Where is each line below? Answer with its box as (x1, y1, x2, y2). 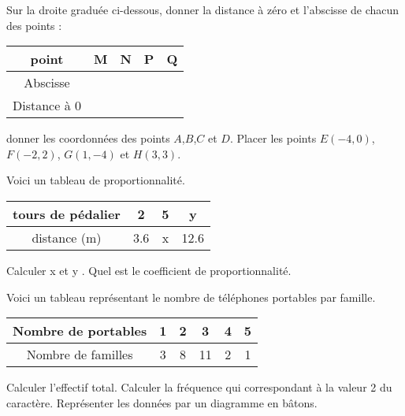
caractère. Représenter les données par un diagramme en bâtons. (6, 394, 318, 410)
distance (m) (32, 228, 102, 247)
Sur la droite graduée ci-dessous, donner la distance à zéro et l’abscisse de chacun (6, 2, 399, 17)
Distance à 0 (13, 96, 81, 115)
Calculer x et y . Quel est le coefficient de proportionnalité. (6, 262, 292, 278)
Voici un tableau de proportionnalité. (6, 172, 185, 188)
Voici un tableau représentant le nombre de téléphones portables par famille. (6, 288, 376, 305)
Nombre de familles (26, 345, 133, 364)
